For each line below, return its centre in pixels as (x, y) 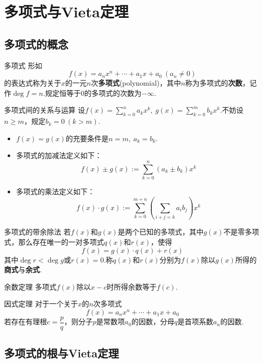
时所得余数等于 (132, 286)
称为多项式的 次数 (214, 83)
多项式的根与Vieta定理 (62, 353)
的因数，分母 (153, 321)
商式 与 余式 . (23, 269)
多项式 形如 (23, 65)
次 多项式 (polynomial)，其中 (136, 83)
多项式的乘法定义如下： (55, 191)
